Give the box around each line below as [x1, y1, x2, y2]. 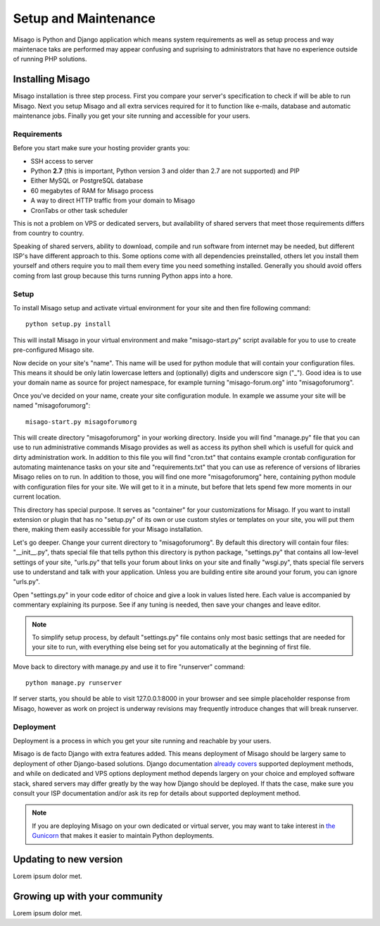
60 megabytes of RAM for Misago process [30, 186, 154, 195]
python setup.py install [25, 320, 111, 328]
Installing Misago [13, 73, 91, 85]
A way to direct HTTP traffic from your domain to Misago [30, 196, 196, 205]
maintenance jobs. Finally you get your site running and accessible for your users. [13, 111, 251, 120]
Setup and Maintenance [13, 11, 156, 26]
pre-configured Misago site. [13, 346, 94, 354]
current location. [13, 492, 61, 501]
